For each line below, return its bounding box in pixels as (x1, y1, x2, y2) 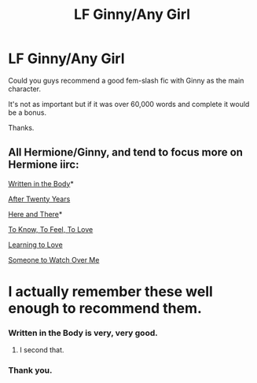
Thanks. (8, 123, 35, 132)
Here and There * (8, 209, 63, 219)
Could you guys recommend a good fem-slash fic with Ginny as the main (8, 75, 244, 85)
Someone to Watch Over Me (8, 255, 100, 264)
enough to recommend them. (8, 299, 203, 317)
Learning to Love (8, 240, 63, 249)
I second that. (19, 345, 64, 355)
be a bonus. (8, 108, 47, 117)
